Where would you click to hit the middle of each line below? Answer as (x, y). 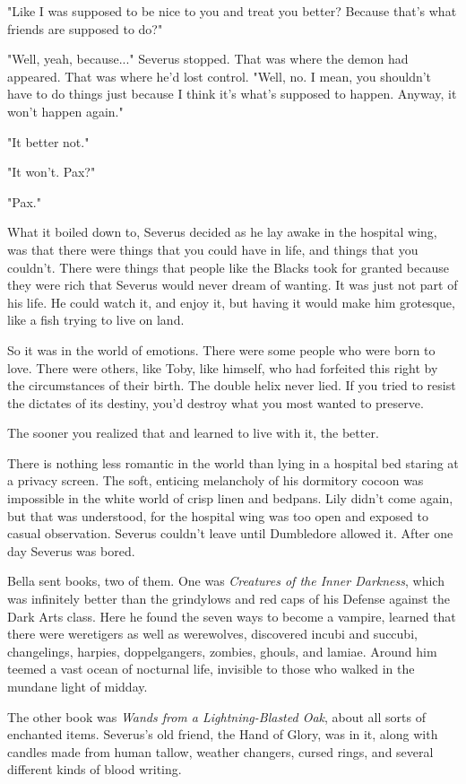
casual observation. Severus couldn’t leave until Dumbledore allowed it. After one (230, 533)
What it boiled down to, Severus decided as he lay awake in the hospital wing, (222, 232)
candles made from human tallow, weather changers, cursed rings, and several (220, 751)
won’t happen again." (65, 111)
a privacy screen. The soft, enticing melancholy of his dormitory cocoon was (216, 480)
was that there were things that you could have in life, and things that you (213, 249)
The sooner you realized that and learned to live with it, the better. (193, 433)
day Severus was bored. (71, 550)
